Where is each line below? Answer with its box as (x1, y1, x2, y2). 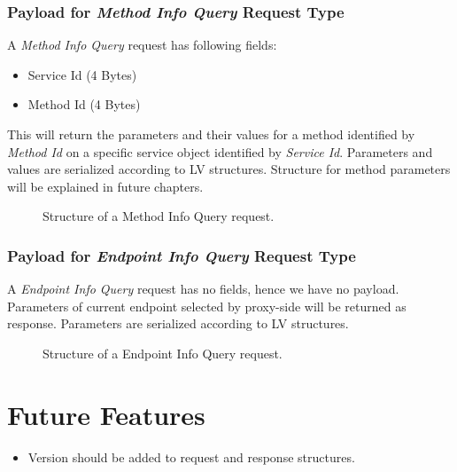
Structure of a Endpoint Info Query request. (43, 343, 283, 362)
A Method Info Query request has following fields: (7, 35, 277, 54)
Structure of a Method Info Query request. (43, 207, 275, 225)
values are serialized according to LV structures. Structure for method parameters (7, 160, 451, 178)
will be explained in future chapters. (7, 177, 204, 195)
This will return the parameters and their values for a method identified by (7, 125, 415, 143)
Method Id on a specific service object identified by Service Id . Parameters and (7, 142, 433, 161)
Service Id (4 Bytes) (27, 65, 137, 83)
